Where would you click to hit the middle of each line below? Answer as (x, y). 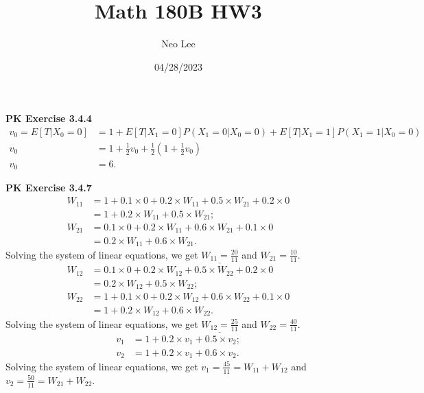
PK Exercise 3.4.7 (49, 188)
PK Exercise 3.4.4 (49, 118)
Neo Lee (178, 44)
